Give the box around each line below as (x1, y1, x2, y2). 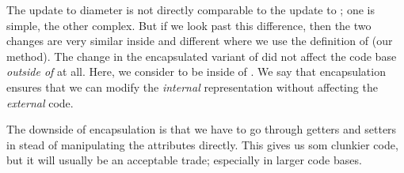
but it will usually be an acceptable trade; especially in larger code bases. (6, 152, 362, 168)
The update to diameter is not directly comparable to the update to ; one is (6, 2, 375, 17)
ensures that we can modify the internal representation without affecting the (6, 78, 378, 95)
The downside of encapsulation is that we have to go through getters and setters (6, 121, 397, 137)
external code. (6, 94, 74, 111)
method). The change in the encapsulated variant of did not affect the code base (6, 47, 397, 64)
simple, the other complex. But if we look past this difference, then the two (6, 17, 372, 33)
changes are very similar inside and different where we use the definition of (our (6, 32, 393, 49)
